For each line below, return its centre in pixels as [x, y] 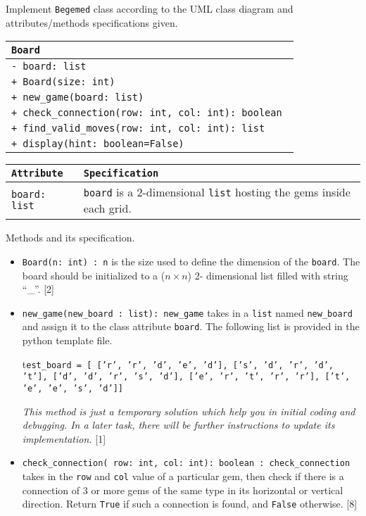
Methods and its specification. [70, 238]
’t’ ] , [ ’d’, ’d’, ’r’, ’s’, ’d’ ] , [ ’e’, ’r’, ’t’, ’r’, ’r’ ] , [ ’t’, [186, 377]
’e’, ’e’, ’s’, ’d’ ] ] [72, 388]
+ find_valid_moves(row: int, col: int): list [138, 128]
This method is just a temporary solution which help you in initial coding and [189, 411]
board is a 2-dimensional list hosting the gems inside [217, 192]
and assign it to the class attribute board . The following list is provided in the [191, 326]
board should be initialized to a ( [94, 275]
